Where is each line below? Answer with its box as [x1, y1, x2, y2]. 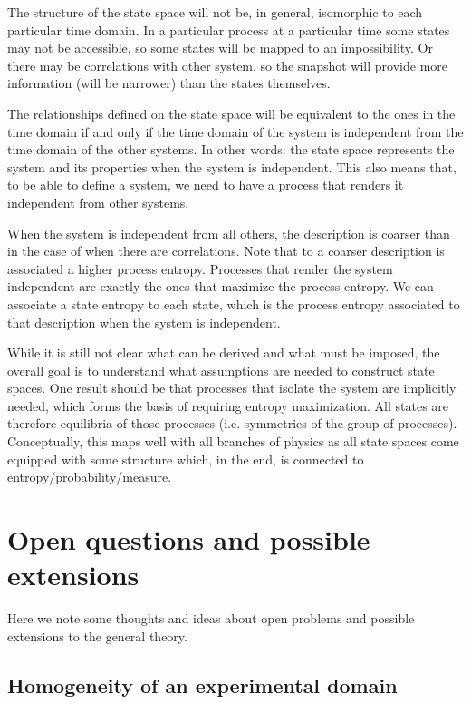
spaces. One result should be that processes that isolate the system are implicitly [7, 378, 457, 397]
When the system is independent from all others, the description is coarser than [7, 223, 450, 242]
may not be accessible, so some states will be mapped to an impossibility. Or [7, 38, 433, 57]
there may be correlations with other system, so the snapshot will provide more [7, 55, 447, 74]
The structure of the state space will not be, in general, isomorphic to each [7, 3, 423, 21]
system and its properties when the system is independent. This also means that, [7, 157, 457, 176]
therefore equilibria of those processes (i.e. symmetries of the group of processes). [7, 414, 457, 433]
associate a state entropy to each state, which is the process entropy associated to [7, 294, 460, 313]
